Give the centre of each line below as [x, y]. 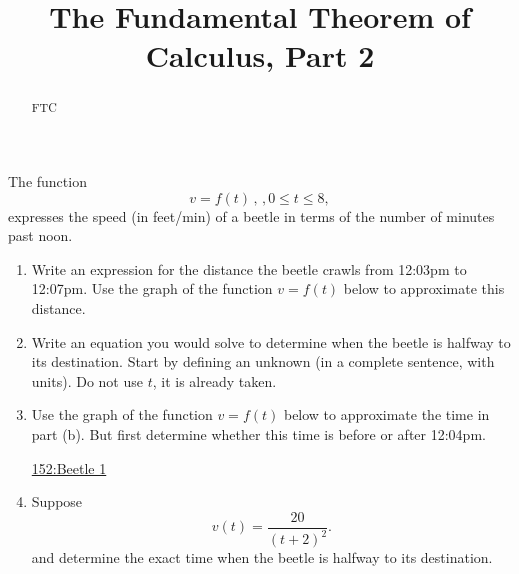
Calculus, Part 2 [260, 55]
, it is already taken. [214, 380]
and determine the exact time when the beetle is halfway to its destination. [262, 557]
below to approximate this [424, 288]
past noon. [40, 235]
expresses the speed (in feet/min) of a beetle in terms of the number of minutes [251, 215]
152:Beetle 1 [69, 467]
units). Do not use [87, 380]
